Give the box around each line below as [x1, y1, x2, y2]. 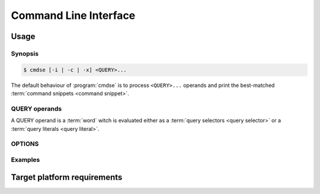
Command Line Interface [11, 9, 136, 22]
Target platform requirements [11, 172, 123, 182]
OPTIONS [11, 140, 39, 148]
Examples [11, 156, 40, 164]
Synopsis [11, 49, 39, 57]
